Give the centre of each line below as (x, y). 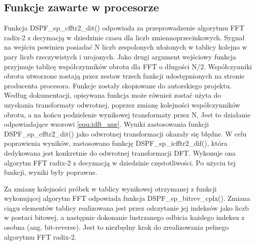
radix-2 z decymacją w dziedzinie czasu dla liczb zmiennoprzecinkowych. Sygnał (124, 37)
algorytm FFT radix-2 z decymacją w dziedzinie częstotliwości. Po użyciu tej (120, 162)
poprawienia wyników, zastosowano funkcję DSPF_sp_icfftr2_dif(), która (116, 143)
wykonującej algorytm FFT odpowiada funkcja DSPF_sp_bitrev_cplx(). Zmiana (127, 198)
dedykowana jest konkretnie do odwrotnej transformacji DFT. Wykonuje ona (120, 152)
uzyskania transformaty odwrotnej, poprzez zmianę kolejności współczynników (122, 104)
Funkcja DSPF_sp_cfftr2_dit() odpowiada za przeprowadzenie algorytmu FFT (124, 28)
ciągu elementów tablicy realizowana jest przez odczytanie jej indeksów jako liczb (127, 207)
